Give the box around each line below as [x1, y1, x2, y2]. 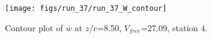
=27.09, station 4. [141, 21, 208, 34]
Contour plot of [5, 21, 63, 34]
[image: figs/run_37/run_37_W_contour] [5, 4, 167, 13]
